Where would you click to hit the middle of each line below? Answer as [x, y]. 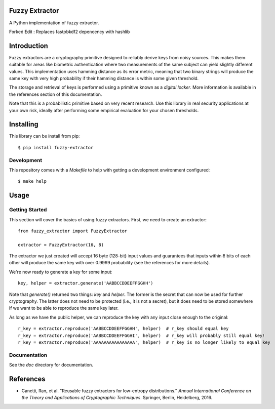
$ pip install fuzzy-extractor [56, 147]
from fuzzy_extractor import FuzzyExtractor [73, 231]
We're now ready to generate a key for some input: [61, 272]
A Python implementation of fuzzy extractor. [54, 23]
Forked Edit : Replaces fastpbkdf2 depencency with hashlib [70, 32]
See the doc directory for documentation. [51, 365]
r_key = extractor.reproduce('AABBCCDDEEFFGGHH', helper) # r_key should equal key [123, 329]
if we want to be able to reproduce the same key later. [64, 308]
